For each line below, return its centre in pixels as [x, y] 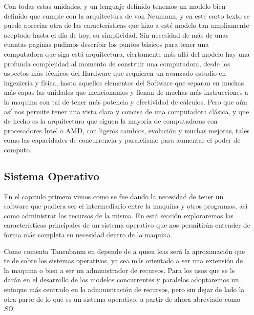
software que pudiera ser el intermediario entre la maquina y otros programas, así [126, 206]
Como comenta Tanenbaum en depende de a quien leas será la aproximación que [125, 251]
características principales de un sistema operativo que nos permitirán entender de [127, 225]
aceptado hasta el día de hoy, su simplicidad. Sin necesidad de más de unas [116, 34]
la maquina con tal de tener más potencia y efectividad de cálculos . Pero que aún [126, 101]
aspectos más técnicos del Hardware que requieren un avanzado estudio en [115, 73]
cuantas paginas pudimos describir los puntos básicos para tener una [106, 44]
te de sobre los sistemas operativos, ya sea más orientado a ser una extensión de [123, 261]
